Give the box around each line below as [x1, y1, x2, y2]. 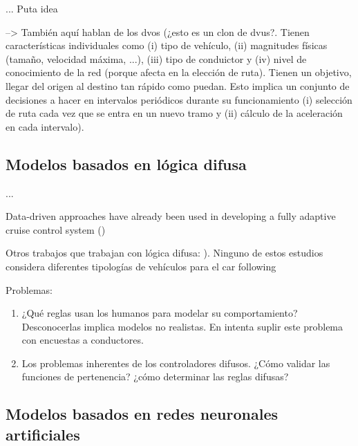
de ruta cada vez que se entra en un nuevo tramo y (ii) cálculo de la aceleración [6, 106, 343, 120]
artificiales [6, 423, 80, 445]
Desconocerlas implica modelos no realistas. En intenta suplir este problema [21, 319, 343, 333]
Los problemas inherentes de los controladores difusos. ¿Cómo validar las [21, 355, 330, 370]
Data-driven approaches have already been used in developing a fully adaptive [6, 209, 336, 223]
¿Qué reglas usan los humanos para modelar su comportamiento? [21, 306, 298, 320]
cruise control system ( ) [6, 222, 106, 236]
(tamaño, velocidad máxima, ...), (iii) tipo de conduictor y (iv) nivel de [6, 51, 307, 66]
